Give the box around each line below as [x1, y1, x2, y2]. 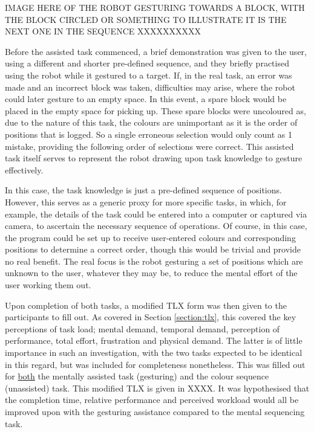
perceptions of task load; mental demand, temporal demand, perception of [5, 322, 280, 335]
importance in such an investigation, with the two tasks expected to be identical [5, 346, 303, 359]
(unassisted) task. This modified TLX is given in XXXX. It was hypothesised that [5, 381, 310, 394]
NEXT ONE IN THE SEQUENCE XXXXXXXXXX [5, 25, 201, 37]
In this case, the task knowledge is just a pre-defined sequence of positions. [5, 184, 282, 196]
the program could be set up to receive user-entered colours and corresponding [5, 231, 296, 243]
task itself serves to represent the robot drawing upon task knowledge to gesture [5, 152, 303, 164]
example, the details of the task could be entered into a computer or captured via [5, 207, 307, 220]
